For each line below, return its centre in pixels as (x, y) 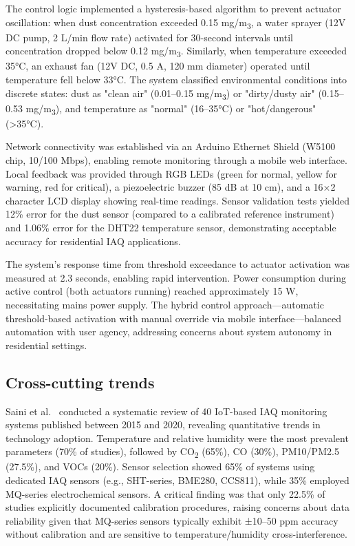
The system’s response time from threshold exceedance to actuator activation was (177, 264)
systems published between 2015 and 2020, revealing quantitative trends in (163, 424)
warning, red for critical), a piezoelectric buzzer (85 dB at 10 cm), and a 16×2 (171, 187)
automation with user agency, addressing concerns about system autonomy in (169, 332)
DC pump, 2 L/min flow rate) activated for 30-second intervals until (149, 37)
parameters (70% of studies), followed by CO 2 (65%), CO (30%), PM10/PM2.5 (172, 452)
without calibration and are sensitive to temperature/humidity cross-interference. (176, 534)
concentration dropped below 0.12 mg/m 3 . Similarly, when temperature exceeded (176, 52)
